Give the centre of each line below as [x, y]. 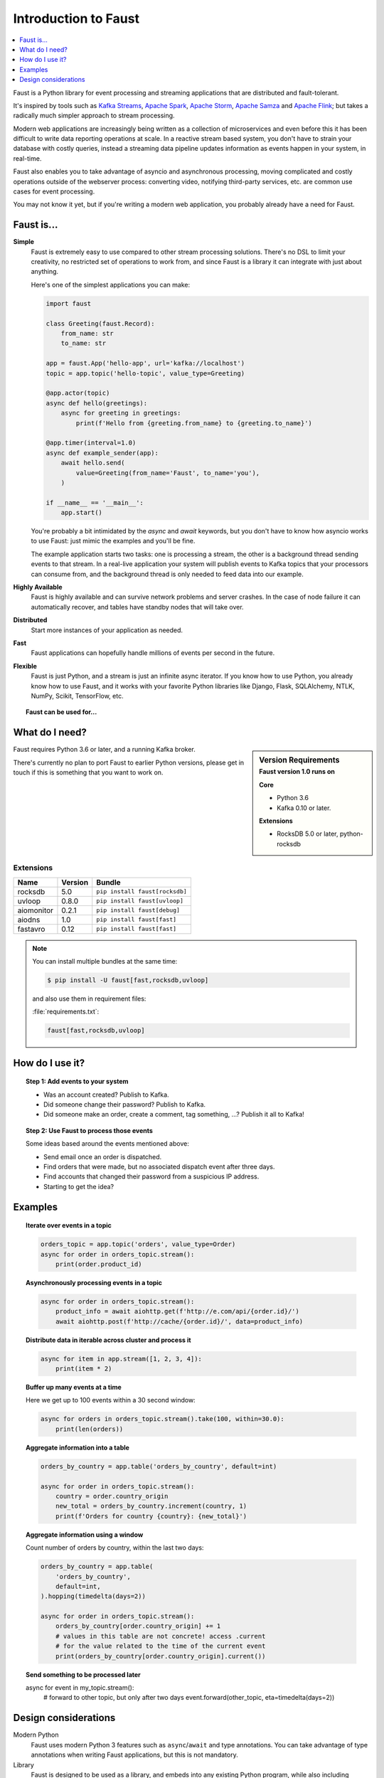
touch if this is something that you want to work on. [88, 772]
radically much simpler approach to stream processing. [94, 116]
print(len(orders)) [90, 1429]
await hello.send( [93, 463]
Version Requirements [299, 760]
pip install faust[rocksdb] [142, 891]
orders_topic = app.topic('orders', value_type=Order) [138, 1244]
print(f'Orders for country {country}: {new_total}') [151, 1516]
